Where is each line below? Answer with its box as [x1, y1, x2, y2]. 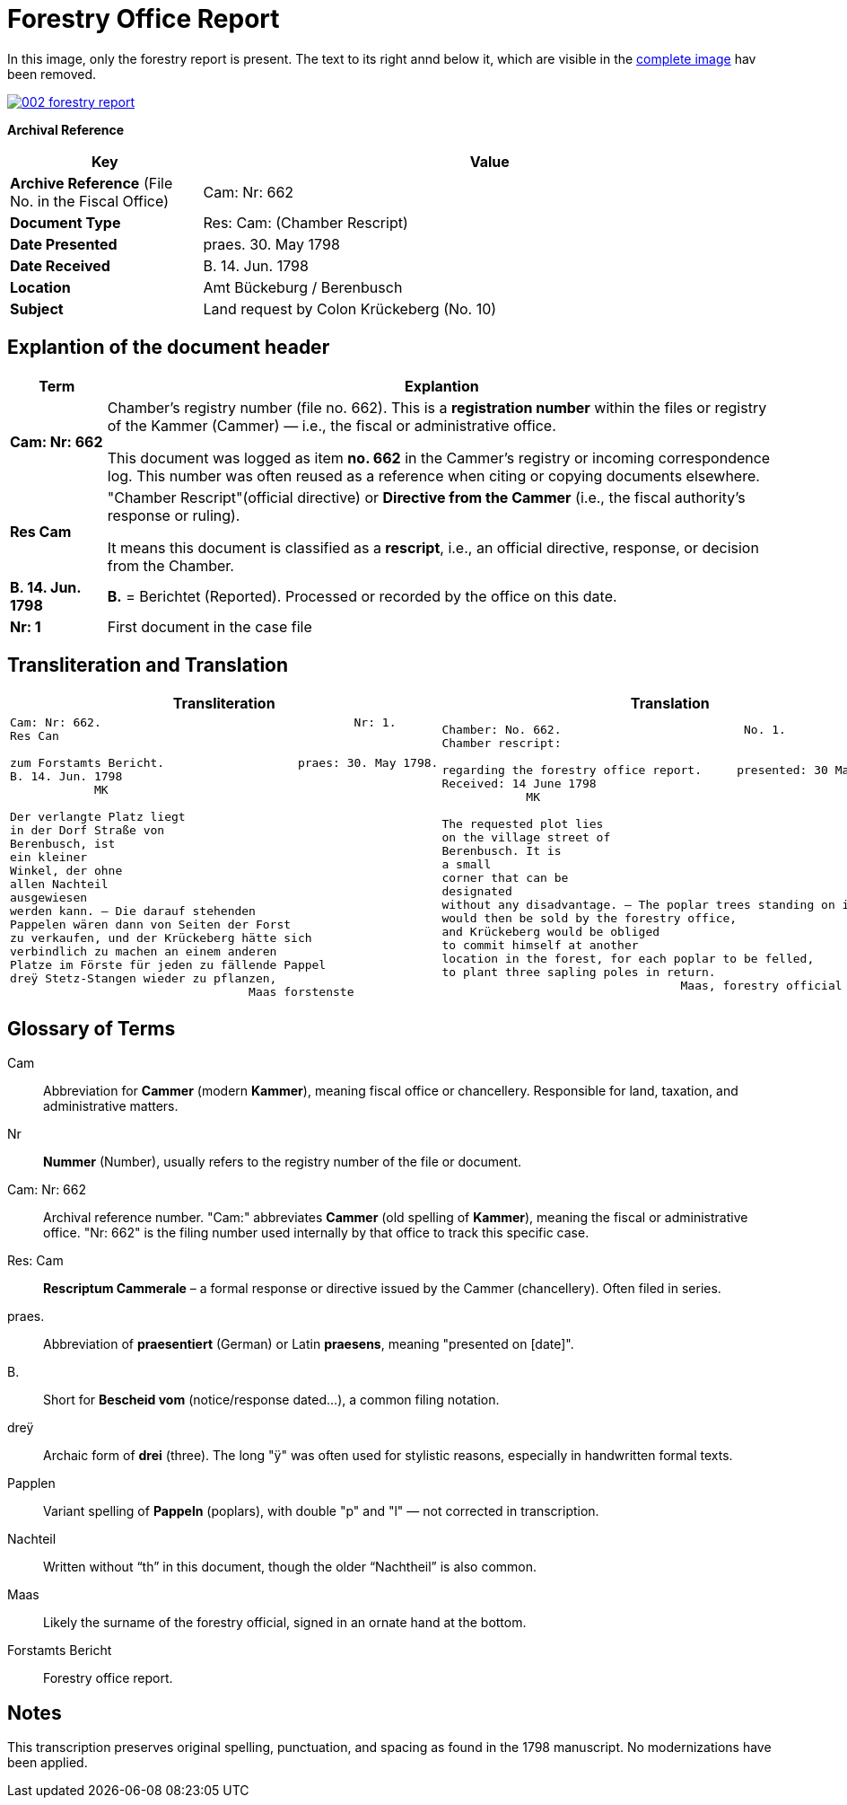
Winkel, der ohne [10, 864, 123, 878]
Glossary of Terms [7, 1017, 176, 1040]
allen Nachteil [10, 877, 109, 892]
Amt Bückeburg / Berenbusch [203, 277, 403, 296]
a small [441, 857, 492, 871]
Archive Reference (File [10, 173, 173, 192]
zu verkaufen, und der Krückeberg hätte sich [10, 931, 312, 946]
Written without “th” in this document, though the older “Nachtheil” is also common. [43, 1559, 537, 1575]
